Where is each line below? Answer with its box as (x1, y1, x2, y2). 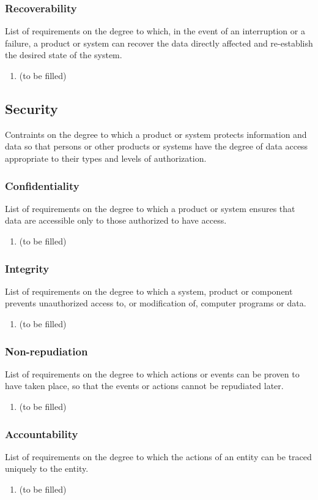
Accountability (5, 426, 78, 441)
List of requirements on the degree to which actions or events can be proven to (5, 367, 300, 380)
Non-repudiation (5, 343, 88, 358)
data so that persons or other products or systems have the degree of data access (5, 140, 308, 153)
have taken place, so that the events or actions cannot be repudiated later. (5, 379, 284, 392)
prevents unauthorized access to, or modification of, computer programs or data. (5, 297, 306, 309)
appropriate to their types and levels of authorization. (5, 151, 207, 164)
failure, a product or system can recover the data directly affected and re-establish (5, 36, 313, 49)
